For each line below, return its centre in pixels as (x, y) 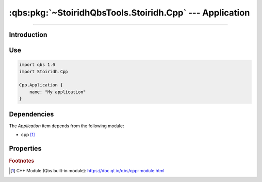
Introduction (28, 35)
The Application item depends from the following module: (66, 126)
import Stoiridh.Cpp (43, 71)
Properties (25, 148)
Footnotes (22, 161)
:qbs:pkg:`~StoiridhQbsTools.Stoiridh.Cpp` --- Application (129, 13)
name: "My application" (57, 92)
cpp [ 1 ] (28, 135)
